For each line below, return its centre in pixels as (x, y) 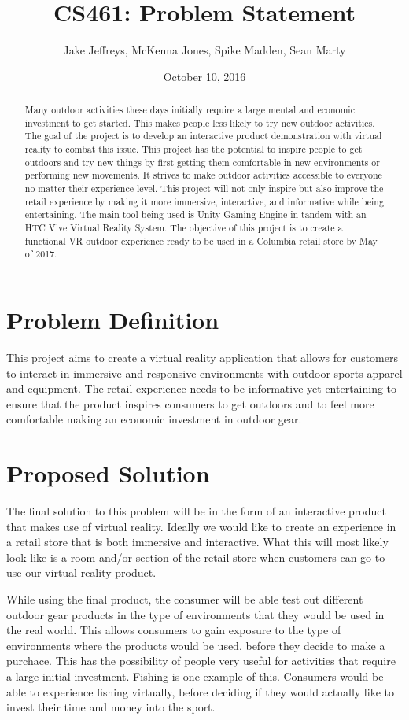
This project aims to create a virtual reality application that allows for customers (202, 357)
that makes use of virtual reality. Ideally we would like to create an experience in (201, 526)
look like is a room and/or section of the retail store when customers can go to (196, 557)
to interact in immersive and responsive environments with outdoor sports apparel (204, 373)
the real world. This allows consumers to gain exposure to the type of (174, 630)
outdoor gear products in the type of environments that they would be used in (195, 614)
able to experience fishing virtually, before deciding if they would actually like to (200, 691)
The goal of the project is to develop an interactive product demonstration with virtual (203, 136)
